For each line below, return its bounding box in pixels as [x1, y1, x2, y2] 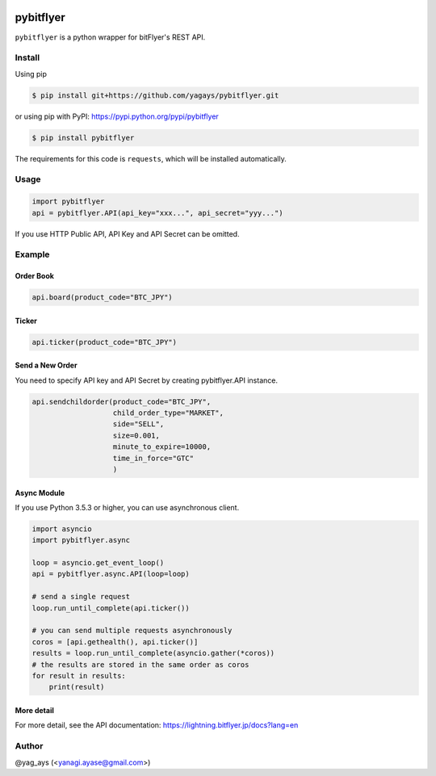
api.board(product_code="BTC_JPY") [31, 293, 173, 302]
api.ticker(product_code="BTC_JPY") [31, 338, 178, 346]
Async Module [15, 488, 65, 497]
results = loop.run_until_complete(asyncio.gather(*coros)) [31, 648, 275, 658]
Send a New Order [15, 360, 78, 371]
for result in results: [31, 671, 127, 680]
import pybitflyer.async [31, 535, 131, 545]
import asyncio [31, 524, 92, 533]
